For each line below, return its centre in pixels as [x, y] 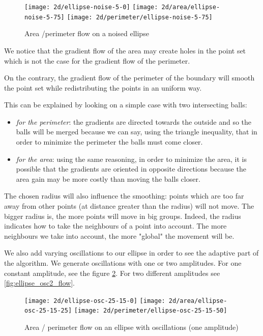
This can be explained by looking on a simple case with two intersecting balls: [126, 105]
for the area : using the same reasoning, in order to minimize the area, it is [131, 159]
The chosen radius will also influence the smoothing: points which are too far [124, 196]
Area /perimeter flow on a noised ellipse [87, 33]
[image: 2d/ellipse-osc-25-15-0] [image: [95, 301]
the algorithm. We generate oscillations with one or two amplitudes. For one [123, 263]
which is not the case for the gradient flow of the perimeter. [97, 60]
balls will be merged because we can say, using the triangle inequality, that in [137, 132]
